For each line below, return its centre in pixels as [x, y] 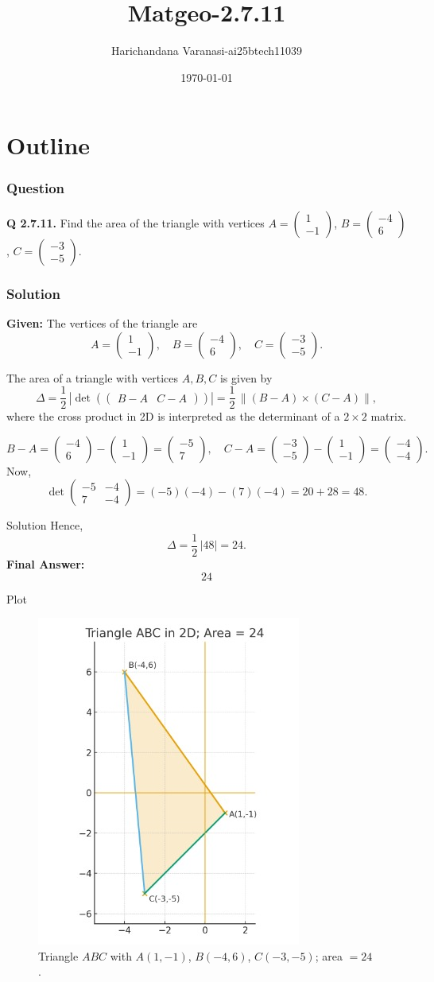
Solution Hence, [45, 525]
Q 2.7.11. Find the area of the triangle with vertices [136, 222]
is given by [246, 377]
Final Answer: [46, 564]
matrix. [389, 416]
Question [36, 188]
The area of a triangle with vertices [93, 377]
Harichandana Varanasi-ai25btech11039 [207, 50]
